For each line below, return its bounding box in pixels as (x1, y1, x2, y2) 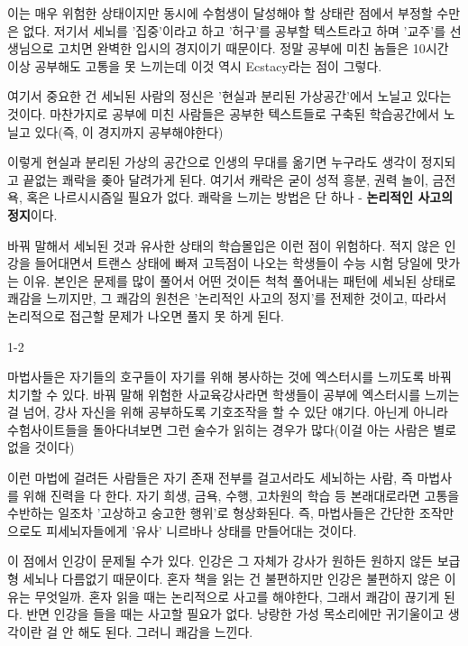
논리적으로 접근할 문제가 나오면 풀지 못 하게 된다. (7, 306, 285, 325)
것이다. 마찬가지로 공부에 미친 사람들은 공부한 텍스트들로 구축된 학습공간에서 (7, 104, 440, 123)
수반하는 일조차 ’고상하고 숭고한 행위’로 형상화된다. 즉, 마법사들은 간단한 (7, 503, 416, 522)
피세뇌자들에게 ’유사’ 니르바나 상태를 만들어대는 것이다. (46, 521, 357, 540)
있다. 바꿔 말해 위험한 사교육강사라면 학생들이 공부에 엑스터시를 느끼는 (61, 384, 460, 403)
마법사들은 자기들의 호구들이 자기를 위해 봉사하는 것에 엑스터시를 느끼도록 (7, 367, 425, 386)
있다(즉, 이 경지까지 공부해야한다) (34, 122, 224, 141)
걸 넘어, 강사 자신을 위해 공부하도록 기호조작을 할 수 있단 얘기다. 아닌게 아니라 (7, 402, 448, 421)
